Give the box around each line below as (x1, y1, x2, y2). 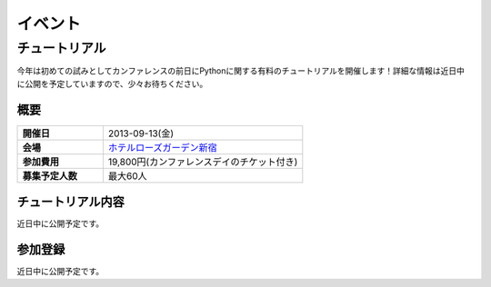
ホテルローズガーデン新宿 (107, 141, 217, 153)
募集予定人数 (22, 169, 77, 182)
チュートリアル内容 (16, 194, 125, 210)
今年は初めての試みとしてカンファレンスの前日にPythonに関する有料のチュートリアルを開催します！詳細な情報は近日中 (16, 65, 466, 76)
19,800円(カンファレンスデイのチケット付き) (107, 155, 298, 168)
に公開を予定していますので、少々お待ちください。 (16, 78, 208, 89)
